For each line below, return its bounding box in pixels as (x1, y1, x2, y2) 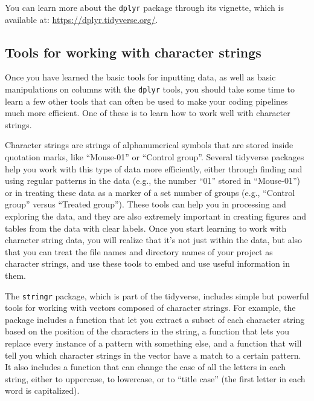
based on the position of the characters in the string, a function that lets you (5, 325, 290, 337)
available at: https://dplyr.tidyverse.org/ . (5, 13, 158, 25)
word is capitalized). (5, 384, 80, 397)
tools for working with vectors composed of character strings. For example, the (5, 301, 296, 314)
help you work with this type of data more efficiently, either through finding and (5, 162, 303, 175)
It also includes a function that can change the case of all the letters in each (5, 360, 286, 373)
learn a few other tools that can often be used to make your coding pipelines (5, 94, 288, 107)
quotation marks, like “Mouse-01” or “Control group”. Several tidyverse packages (5, 151, 304, 163)
